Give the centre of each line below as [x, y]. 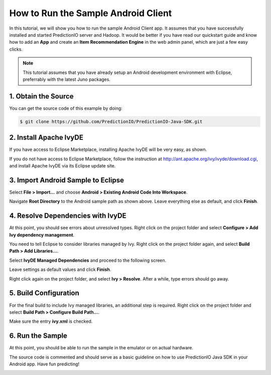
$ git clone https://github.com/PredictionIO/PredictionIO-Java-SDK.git [111, 121]
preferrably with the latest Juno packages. [66, 79]
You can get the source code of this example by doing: [66, 108]
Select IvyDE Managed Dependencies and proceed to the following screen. [88, 260]
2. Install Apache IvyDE [46, 137]
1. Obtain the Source [41, 96]
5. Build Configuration [44, 293]
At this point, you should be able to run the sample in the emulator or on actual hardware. [101, 348]
